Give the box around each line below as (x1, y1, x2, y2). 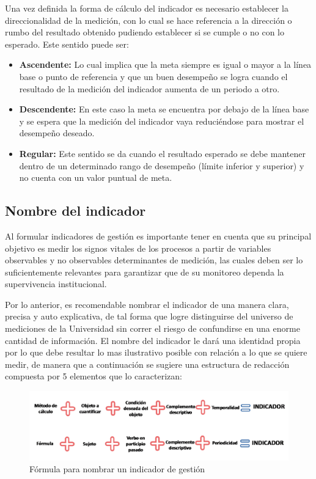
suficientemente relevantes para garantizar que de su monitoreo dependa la (5, 265, 284, 278)
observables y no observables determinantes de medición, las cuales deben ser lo (5, 254, 303, 266)
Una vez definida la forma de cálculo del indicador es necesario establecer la (5, 2, 288, 14)
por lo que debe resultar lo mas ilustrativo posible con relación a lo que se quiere (5, 346, 307, 359)
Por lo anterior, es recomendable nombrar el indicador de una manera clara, (5, 298, 289, 310)
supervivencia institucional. (5, 277, 107, 290)
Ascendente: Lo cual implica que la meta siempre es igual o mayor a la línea (19, 58, 312, 71)
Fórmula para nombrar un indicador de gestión (29, 463, 205, 475)
